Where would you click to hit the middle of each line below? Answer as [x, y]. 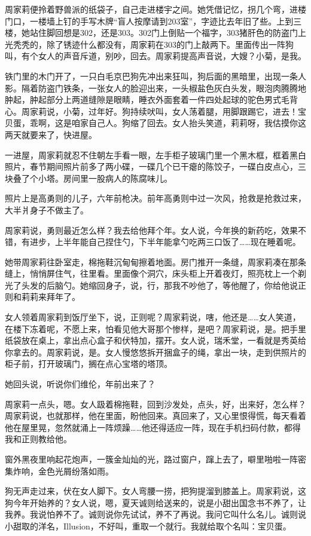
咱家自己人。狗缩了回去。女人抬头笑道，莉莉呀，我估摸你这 [189, 123]
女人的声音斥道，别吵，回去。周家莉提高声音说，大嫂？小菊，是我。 [172, 56]
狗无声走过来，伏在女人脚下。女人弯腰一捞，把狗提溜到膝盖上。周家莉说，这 [155, 491]
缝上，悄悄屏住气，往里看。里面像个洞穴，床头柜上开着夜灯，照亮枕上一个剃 [155, 273]
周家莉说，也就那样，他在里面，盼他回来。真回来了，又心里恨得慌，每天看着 [155, 416]
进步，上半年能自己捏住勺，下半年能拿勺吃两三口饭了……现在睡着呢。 [165, 242]
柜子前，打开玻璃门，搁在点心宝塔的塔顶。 [89, 364]
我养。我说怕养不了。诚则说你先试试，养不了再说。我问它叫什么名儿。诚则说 [155, 514]
